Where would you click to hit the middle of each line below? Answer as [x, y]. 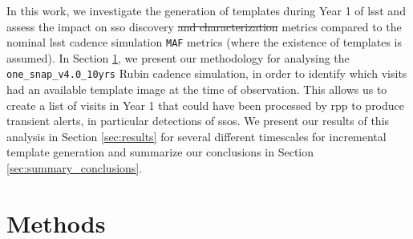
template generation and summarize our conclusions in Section [160, 152]
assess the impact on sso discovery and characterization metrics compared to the [204, 26]
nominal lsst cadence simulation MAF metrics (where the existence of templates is [204, 42]
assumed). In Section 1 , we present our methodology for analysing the [178, 57]
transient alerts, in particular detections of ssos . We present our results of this [198, 121]
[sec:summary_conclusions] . [75, 168]
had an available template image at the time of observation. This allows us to [197, 89]
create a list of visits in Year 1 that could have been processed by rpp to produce [206, 105]
